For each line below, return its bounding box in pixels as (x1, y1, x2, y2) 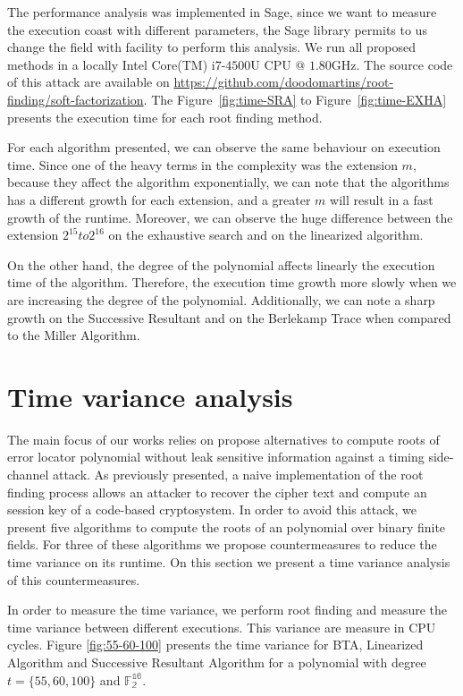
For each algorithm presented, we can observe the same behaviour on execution (7, 138, 441, 157)
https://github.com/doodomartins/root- (173, 72, 394, 91)
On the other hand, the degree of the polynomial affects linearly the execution (7, 255, 435, 274)
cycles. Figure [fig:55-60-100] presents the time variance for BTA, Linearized (7, 635, 424, 654)
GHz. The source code (331, 55, 453, 73)
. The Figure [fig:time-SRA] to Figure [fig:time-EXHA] (143, 89, 447, 108)
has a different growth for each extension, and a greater (7, 190, 311, 208)
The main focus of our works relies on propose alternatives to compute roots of (7, 429, 440, 448)
